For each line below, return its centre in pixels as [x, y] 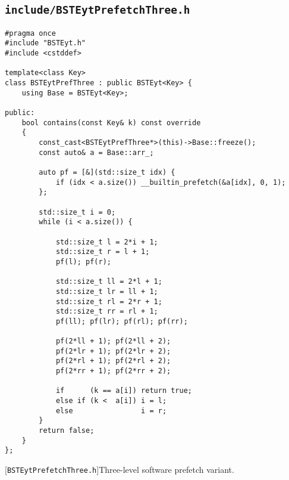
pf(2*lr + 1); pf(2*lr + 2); [113, 351]
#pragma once [30, 33]
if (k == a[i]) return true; [124, 391]
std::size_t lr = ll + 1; [107, 291]
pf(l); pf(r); [83, 261]
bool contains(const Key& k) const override [111, 123]
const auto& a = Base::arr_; [96, 152]
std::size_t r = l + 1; [103, 252]
